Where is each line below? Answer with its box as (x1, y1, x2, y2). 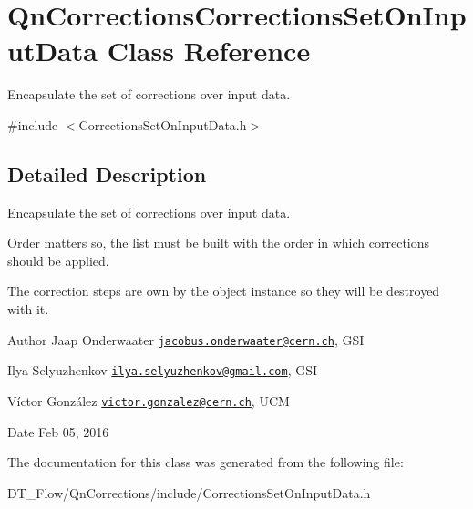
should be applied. (7, 250, 109, 270)
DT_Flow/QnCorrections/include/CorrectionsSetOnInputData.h (7, 483, 371, 502)
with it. (7, 300, 49, 319)
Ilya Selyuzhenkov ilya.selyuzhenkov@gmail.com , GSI (7, 361, 318, 380)
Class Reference (107, 32, 311, 69)
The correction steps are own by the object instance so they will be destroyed (7, 281, 440, 300)
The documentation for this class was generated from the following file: (7, 453, 404, 472)
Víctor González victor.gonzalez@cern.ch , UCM (7, 391, 290, 410)
